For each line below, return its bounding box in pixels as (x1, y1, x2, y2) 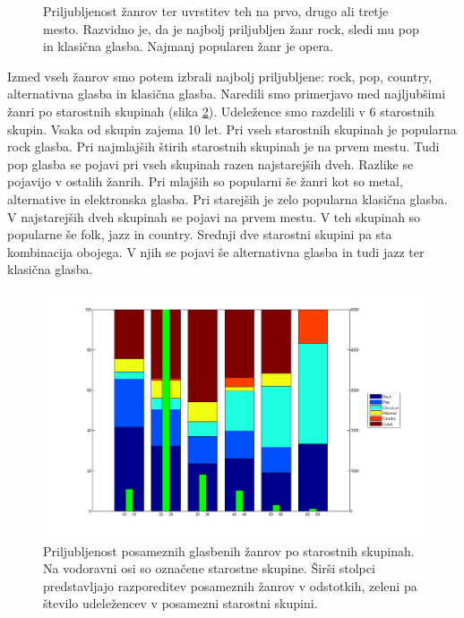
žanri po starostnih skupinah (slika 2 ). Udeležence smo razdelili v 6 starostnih (7, 101, 435, 120)
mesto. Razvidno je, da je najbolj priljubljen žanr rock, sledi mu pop (43, 19, 419, 38)
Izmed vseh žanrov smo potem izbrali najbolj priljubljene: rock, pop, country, (7, 66, 433, 85)
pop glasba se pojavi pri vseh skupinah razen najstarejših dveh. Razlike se (7, 154, 414, 173)
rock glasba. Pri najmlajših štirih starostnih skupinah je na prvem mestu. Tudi (7, 137, 440, 156)
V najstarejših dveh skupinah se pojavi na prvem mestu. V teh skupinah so (7, 207, 421, 226)
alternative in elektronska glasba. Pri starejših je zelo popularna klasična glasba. (7, 189, 448, 208)
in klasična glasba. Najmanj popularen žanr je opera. (43, 37, 333, 56)
